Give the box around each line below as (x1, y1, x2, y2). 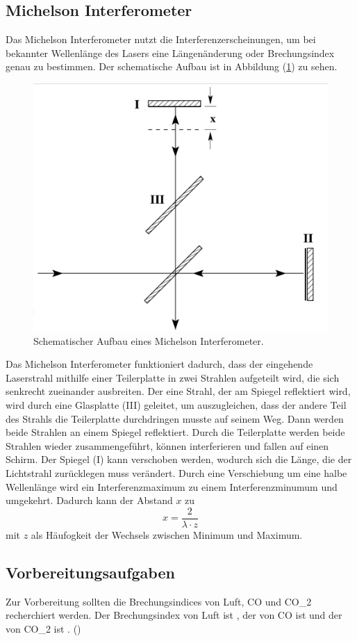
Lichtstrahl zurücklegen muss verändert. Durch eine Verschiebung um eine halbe (6, 466, 347, 480)
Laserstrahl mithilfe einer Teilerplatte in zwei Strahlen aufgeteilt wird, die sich (6, 370, 340, 384)
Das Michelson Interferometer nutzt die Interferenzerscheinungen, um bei (6, 32, 316, 47)
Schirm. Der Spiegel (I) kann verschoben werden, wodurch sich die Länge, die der (6, 452, 352, 466)
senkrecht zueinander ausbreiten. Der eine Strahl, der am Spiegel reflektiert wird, (6, 384, 351, 398)
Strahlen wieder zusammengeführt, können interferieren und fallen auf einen (6, 438, 329, 453)
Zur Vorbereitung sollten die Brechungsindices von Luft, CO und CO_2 (6, 594, 312, 608)
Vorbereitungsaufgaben (6, 561, 175, 583)
